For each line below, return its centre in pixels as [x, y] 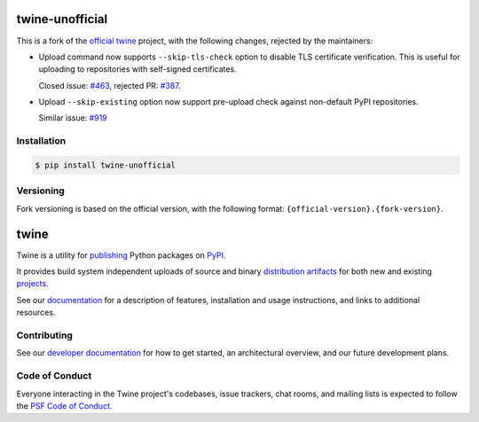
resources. [36, 313]
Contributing [44, 335]
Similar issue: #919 [73, 118]
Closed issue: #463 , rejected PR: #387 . [110, 85]
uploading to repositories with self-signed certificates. [137, 69]
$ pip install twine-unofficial [106, 165]
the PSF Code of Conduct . [64, 406]
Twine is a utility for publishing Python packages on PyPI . [121, 255]
